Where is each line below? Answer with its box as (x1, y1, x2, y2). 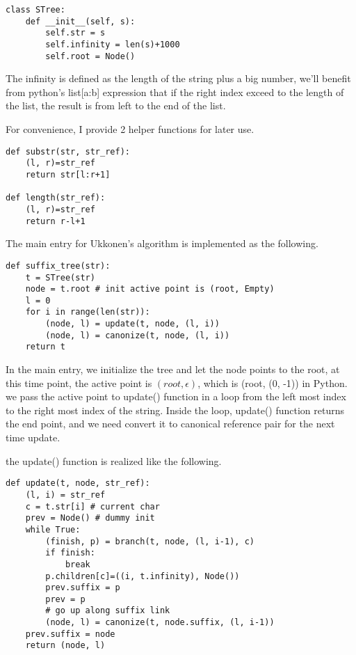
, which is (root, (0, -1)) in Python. (197, 375, 348, 390)
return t (25, 342, 65, 352)
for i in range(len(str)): (25, 307, 150, 317)
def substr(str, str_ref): (6, 146, 130, 157)
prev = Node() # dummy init (25, 513, 155, 523)
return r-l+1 (25, 216, 86, 226)
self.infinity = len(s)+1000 (45, 39, 180, 49)
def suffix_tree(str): (6, 260, 111, 271)
